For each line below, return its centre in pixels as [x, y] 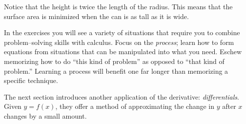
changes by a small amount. [45, 115]
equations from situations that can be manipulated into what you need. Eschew [123, 52]
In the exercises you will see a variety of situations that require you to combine [122, 32]
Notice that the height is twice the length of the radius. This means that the [118, 6]
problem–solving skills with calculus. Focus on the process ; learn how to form [119, 42]
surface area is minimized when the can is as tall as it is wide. [96, 16]
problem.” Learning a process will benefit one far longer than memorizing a [116, 71]
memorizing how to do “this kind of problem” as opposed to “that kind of [114, 61]
